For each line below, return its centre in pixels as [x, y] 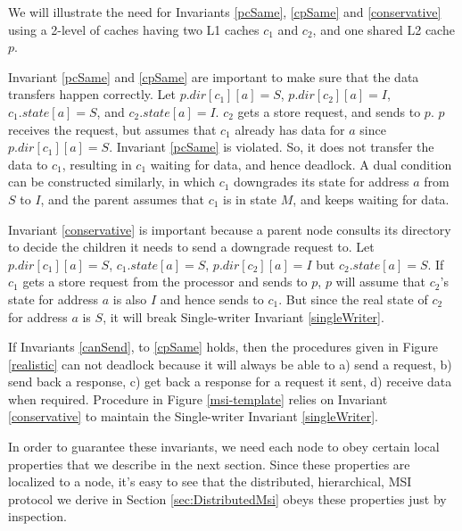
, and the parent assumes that [122, 199]
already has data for [290, 129]
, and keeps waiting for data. [371, 199]
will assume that [381, 282]
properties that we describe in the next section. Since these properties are [209, 464]
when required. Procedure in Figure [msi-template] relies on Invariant [198, 398]
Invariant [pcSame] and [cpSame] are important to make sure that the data [214, 76]
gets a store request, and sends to [329, 111]
